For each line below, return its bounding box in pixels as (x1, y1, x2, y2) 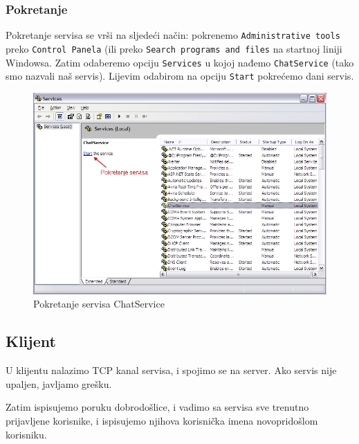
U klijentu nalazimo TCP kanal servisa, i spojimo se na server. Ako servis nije (6, 363, 337, 378)
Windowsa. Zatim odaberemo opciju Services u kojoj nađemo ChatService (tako (6, 55, 354, 69)
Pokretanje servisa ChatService (33, 296, 165, 311)
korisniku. (6, 427, 47, 441)
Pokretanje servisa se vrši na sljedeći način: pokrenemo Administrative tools (6, 28, 340, 42)
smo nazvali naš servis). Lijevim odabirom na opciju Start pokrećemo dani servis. (6, 69, 354, 83)
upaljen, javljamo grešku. (6, 376, 112, 391)
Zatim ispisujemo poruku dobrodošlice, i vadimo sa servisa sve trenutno (6, 400, 309, 414)
